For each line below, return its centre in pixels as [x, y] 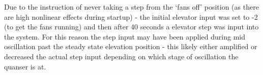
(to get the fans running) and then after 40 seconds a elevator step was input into [131, 27]
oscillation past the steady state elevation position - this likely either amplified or [131, 46]
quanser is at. [25, 66]
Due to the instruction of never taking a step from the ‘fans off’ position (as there [131, 7]
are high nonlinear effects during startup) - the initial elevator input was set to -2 [131, 16]
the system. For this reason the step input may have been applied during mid [125, 36]
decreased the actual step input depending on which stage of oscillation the [121, 56]
